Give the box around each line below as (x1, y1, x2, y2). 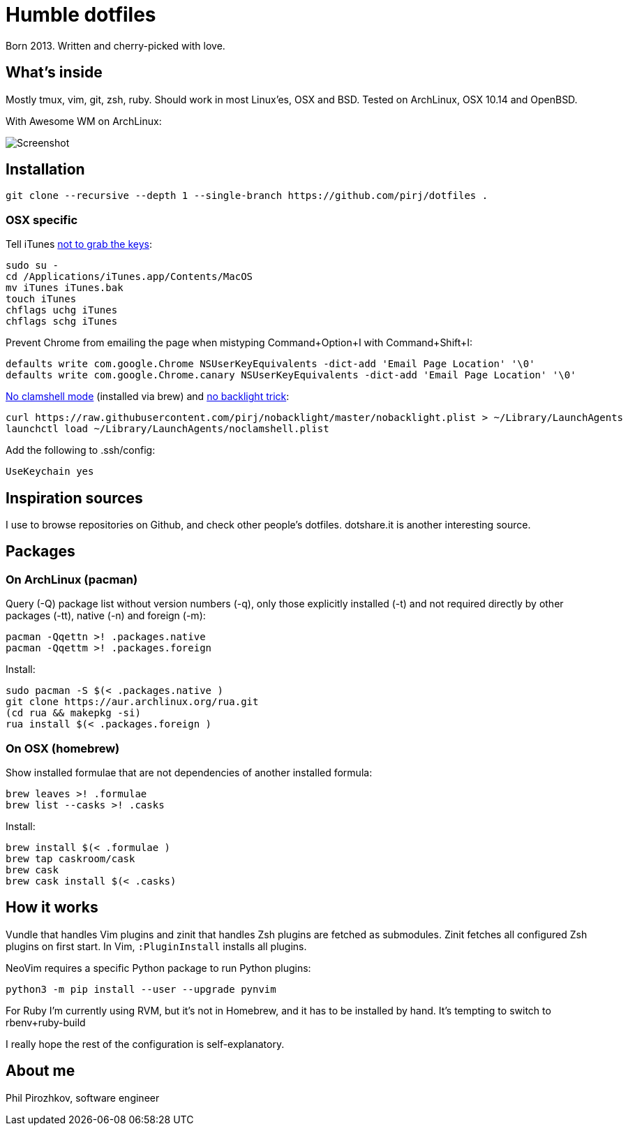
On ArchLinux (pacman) (6, 572, 138, 586)
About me (6, 1062, 75, 1080)
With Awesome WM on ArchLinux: (6, 114, 162, 127)
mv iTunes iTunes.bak (6, 282, 124, 294)
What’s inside (6, 64, 103, 82)
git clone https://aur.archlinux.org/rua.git (6, 696, 259, 708)
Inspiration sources (6, 489, 143, 507)
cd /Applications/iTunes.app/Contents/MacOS (6, 271, 253, 283)
